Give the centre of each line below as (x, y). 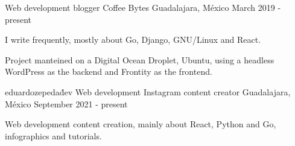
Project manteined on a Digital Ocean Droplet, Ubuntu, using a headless (140, 59)
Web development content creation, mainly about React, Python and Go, (141, 124)
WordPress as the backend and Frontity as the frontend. (109, 71)
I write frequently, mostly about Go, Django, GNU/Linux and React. (133, 40)
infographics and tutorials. (53, 135)
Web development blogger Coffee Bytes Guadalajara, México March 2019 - (143, 7)
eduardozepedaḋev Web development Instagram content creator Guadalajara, (148, 91)
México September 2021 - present (66, 103)
